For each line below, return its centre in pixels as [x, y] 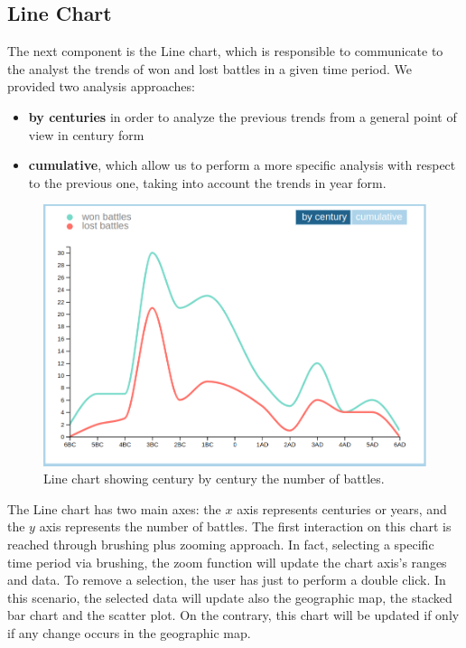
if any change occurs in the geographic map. [129, 632]
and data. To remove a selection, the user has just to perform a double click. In [227, 580]
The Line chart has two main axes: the [114, 508]
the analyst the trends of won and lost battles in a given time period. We [210, 68]
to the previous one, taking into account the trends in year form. [207, 182]
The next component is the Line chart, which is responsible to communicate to [225, 51]
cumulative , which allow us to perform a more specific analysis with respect [242, 165]
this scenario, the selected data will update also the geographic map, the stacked [230, 597]
